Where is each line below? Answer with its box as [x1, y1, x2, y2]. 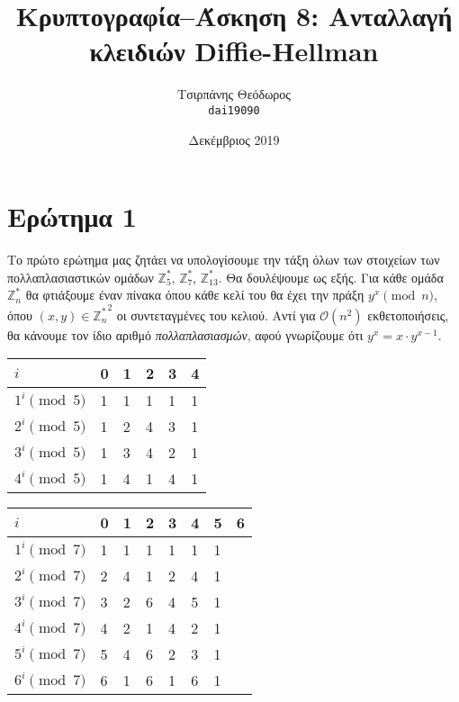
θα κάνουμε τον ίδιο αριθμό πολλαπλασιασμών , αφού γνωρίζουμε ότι [7, 325, 364, 344]
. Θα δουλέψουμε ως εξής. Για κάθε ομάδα [218, 267, 444, 286]
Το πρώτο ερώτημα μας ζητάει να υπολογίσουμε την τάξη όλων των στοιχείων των [7, 250, 440, 269]
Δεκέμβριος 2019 [188, 130, 280, 148]
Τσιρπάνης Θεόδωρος [177, 85, 291, 103]
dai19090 [208, 103, 260, 117]
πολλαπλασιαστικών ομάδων [7, 267, 154, 286]
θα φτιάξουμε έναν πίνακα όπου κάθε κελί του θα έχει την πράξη [25, 285, 364, 304]
